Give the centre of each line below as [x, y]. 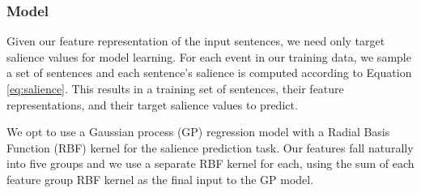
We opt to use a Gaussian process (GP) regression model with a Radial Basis [198, 132]
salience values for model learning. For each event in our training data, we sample [209, 56]
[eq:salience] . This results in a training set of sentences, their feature [175, 88]
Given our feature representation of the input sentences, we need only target [196, 41]
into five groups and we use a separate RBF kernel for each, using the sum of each [210, 163]
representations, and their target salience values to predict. [152, 104]
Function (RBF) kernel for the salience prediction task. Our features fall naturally [210, 147]
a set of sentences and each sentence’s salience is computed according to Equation [209, 73]
